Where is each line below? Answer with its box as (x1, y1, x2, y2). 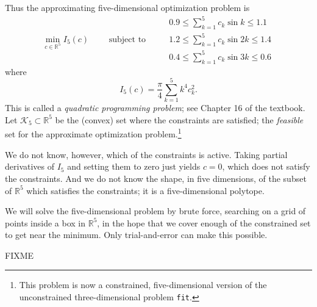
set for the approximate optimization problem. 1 (5, 126, 182, 140)
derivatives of (5, 160, 55, 173)
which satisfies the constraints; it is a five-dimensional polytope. (26, 184, 265, 197)
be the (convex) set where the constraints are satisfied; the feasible (55, 113, 304, 126)
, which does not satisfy (222, 160, 310, 173)
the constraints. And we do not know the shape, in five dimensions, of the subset (5, 172, 307, 184)
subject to (109, 35, 146, 44)
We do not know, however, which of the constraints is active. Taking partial (5, 148, 288, 161)
